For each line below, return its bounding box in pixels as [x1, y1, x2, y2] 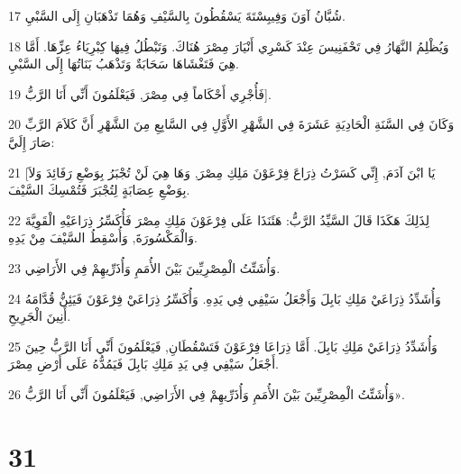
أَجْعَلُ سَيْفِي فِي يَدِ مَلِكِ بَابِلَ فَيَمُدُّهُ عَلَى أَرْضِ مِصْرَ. [8, 354, 279, 373]
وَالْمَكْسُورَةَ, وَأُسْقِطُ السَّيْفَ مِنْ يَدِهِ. [8, 228, 198, 247]
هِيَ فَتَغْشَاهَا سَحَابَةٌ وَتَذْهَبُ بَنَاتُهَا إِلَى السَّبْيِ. [8, 54, 239, 73]
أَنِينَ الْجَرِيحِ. [8, 306, 71, 325]
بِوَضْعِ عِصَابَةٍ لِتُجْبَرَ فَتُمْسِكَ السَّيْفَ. [8, 180, 190, 199]
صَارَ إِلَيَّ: [8, 132, 55, 150]
